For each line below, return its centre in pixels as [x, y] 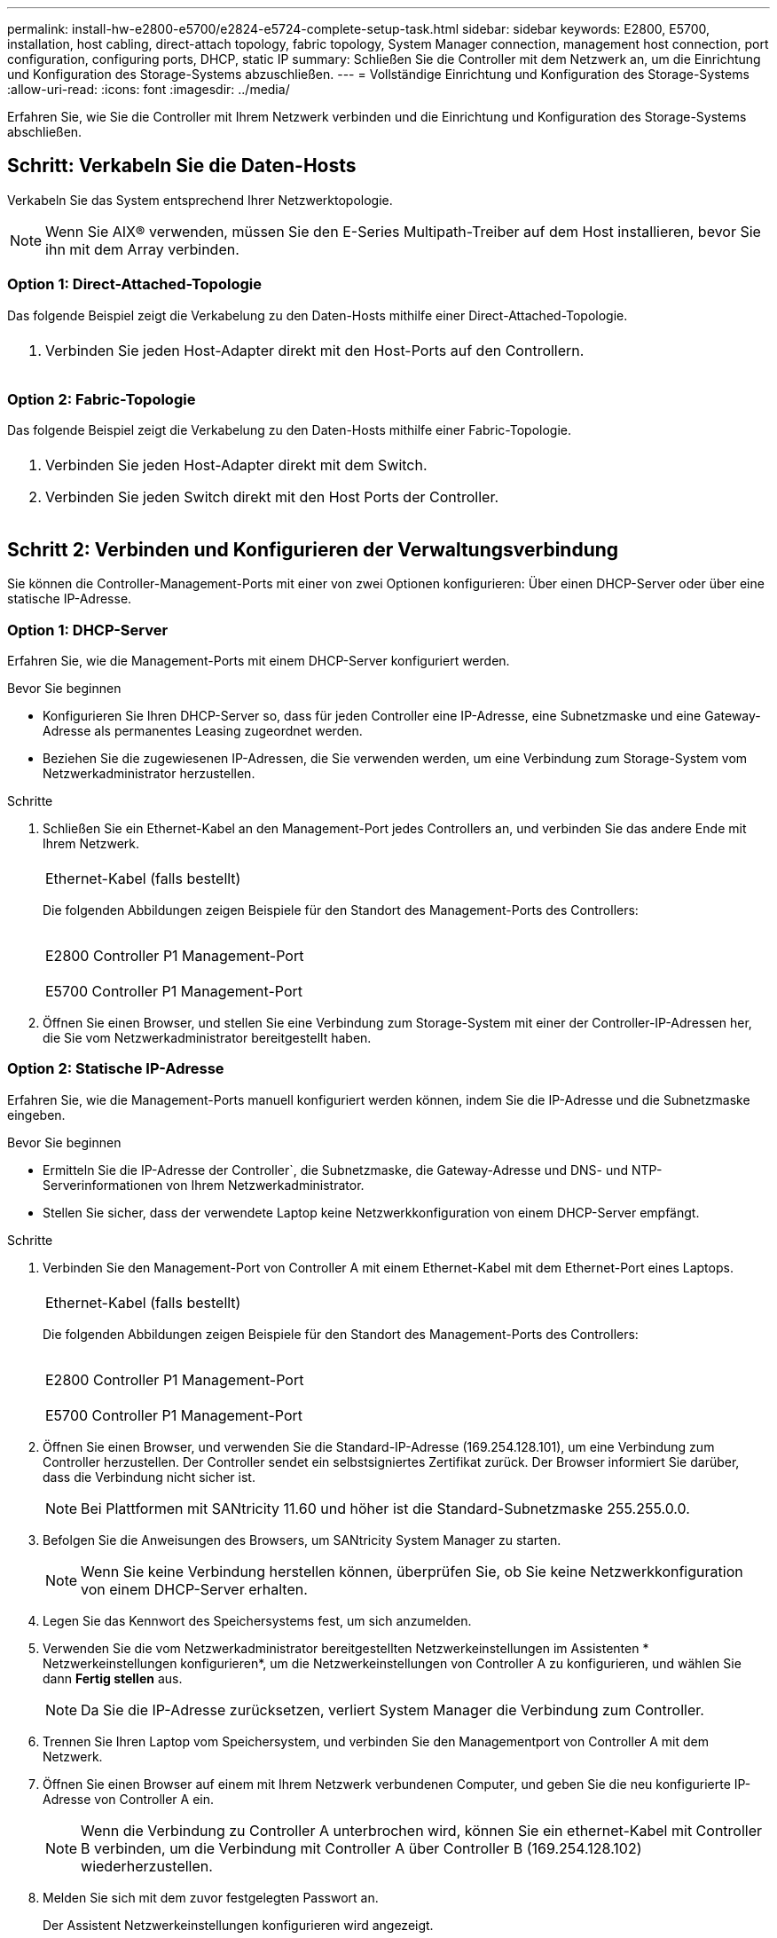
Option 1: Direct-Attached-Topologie [134, 284]
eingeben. [36, 1115]
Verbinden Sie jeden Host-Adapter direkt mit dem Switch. [236, 465]
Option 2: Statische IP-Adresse [116, 1069]
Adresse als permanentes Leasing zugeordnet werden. [203, 730]
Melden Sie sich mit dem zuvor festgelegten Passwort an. [211, 1897]
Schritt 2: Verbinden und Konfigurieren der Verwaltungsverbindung [313, 549]
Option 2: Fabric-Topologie [102, 399]
